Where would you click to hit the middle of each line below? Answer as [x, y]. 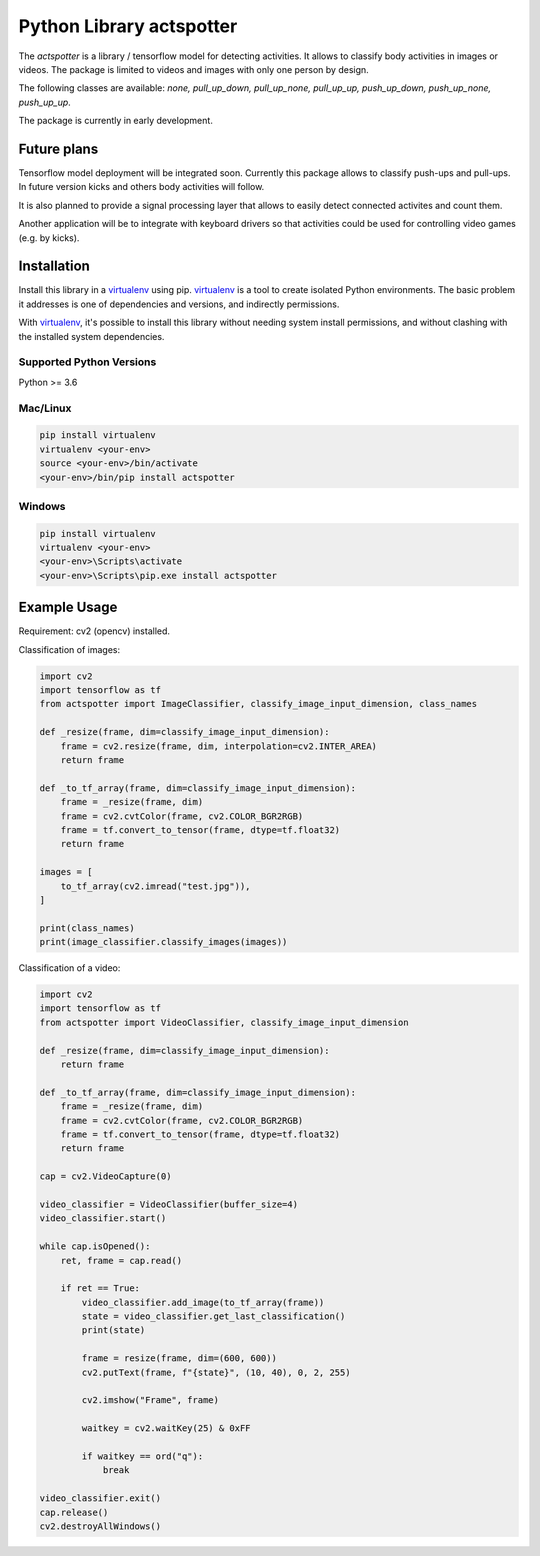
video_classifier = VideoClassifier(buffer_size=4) [169, 1204]
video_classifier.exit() [100, 1498]
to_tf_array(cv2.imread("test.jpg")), [155, 886]
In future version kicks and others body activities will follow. [141, 187]
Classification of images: [69, 649]
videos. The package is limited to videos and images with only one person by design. [193, 69]
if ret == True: [100, 1288]
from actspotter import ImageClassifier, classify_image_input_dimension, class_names [258, 704]
